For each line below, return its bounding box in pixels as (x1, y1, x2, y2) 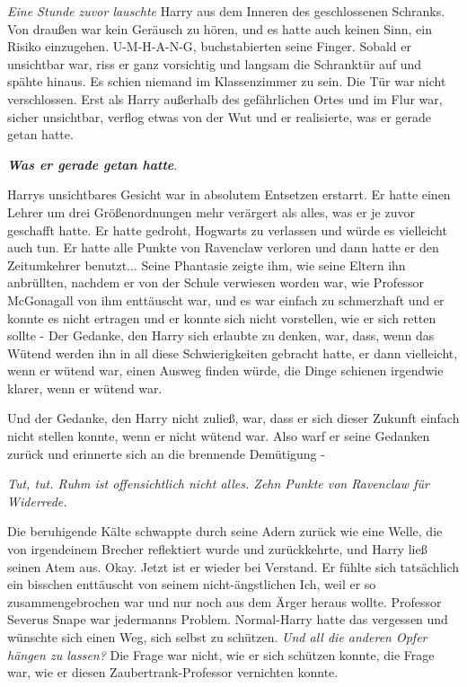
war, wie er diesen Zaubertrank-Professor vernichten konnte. (7, 663, 339, 682)
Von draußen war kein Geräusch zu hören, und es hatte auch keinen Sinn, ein (7, 19, 432, 38)
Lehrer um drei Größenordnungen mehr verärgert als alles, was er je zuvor (7, 202, 415, 221)
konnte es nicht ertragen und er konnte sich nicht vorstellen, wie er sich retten (7, 308, 436, 327)
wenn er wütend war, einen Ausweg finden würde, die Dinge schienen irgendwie (7, 361, 444, 380)
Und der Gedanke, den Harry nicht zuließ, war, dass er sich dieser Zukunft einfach (7, 409, 460, 427)
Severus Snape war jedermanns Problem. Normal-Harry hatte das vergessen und (7, 610, 448, 629)
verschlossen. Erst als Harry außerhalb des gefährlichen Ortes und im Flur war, (7, 89, 443, 108)
